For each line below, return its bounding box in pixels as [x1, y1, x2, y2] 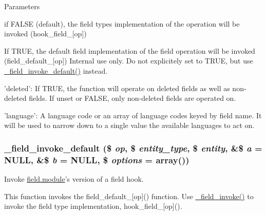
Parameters [4, 1, 40, 11]
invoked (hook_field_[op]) [4, 28, 87, 39]
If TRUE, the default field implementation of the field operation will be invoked [4, 45, 255, 56]
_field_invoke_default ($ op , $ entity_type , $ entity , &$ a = [4, 141, 262, 154]
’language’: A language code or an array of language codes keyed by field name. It [4, 110, 262, 120]
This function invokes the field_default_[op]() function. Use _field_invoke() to [4, 190, 254, 201]
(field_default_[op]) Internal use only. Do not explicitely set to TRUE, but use [4, 55, 253, 66]
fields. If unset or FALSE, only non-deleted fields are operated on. [29, 93, 236, 103]
